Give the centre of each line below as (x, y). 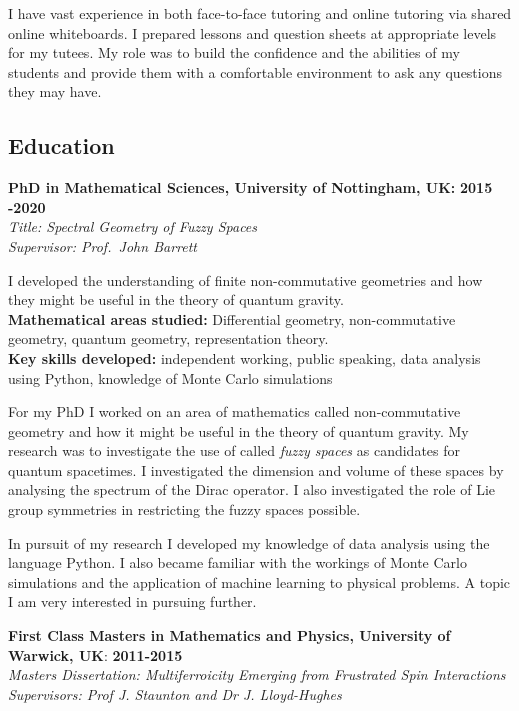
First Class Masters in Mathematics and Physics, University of (229, 635)
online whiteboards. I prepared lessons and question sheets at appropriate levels (252, 32)
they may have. (55, 91)
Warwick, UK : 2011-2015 (95, 654)
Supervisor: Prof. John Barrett (102, 245)
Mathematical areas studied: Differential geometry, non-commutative (232, 318)
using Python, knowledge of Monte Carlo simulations (170, 377)
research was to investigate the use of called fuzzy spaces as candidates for (234, 450)
